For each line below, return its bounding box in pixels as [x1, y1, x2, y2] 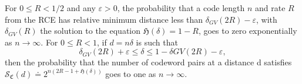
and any [66, 2, 96, 13]
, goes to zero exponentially [198, 24, 297, 37]
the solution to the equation [40, 24, 141, 37]
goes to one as [105, 67, 156, 79]
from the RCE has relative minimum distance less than [5, 13, 203, 25]
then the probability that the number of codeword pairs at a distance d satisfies [5, 56, 292, 68]
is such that [136, 36, 178, 48]
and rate [255, 2, 286, 13]
